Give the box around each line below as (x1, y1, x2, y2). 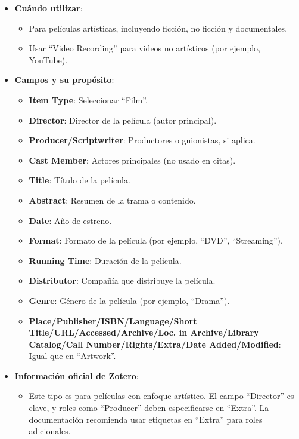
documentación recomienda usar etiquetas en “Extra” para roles (29, 413, 263, 425)
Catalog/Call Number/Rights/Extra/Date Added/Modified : (29, 337, 281, 350)
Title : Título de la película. (29, 174, 130, 186)
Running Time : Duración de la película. (29, 254, 182, 266)
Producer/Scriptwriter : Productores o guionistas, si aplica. (29, 134, 256, 146)
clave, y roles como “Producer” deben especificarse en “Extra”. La (29, 401, 269, 414)
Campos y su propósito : (14, 73, 114, 86)
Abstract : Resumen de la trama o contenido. (29, 194, 196, 206)
